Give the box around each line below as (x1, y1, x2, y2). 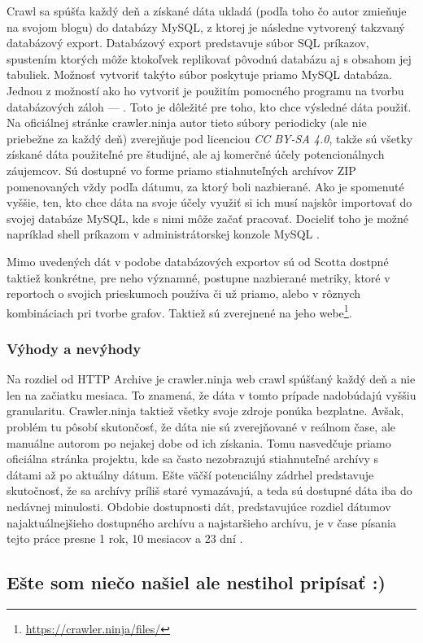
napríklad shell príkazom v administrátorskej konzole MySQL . (7, 225, 320, 243)
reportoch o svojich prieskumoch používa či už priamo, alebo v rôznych (7, 285, 361, 302)
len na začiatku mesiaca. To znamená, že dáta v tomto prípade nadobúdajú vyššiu (7, 386, 416, 403)
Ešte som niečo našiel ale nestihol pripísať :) (7, 570, 386, 595)
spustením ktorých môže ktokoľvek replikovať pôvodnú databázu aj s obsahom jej (7, 50, 412, 67)
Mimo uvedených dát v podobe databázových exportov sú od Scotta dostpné (7, 252, 389, 269)
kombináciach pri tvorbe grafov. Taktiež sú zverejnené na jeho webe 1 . (7, 301, 352, 321)
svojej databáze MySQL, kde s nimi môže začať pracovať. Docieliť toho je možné (7, 209, 409, 226)
